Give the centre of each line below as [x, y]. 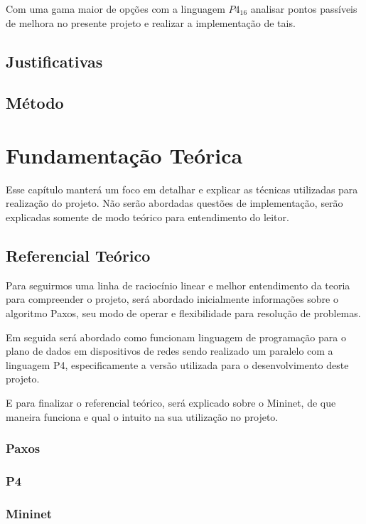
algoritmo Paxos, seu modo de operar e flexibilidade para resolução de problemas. [183, 313]
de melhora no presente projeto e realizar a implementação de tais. [151, 22]
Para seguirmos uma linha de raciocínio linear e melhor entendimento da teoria [178, 285]
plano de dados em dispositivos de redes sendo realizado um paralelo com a [169, 351]
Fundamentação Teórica [124, 155]
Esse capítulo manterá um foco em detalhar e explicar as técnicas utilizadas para [182, 189]
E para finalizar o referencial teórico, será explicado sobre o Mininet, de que [171, 403]
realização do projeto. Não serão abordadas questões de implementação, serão [174, 203]
